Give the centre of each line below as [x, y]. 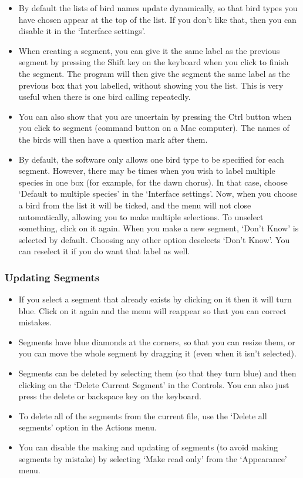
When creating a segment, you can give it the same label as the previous [149, 50]
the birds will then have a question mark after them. [113, 139]
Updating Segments [52, 277]
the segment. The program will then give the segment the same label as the [154, 73]
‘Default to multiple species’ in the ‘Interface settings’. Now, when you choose [158, 193]
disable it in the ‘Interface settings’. [82, 31]
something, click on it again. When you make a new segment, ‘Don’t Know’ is [159, 228]
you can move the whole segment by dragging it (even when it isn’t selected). [157, 353]
